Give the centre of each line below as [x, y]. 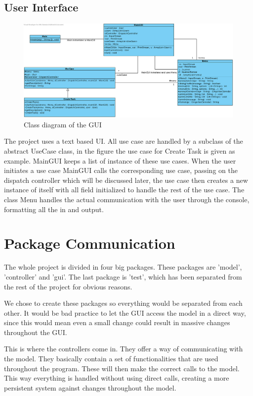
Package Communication [90, 243]
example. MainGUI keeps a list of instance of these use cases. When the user [120, 160]
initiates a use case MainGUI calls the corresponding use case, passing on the [121, 170]
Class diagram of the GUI [63, 124]
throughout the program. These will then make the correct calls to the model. [122, 368]
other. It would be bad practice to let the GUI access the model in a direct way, [125, 312]
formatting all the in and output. [54, 209]
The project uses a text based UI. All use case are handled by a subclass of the [124, 141]
